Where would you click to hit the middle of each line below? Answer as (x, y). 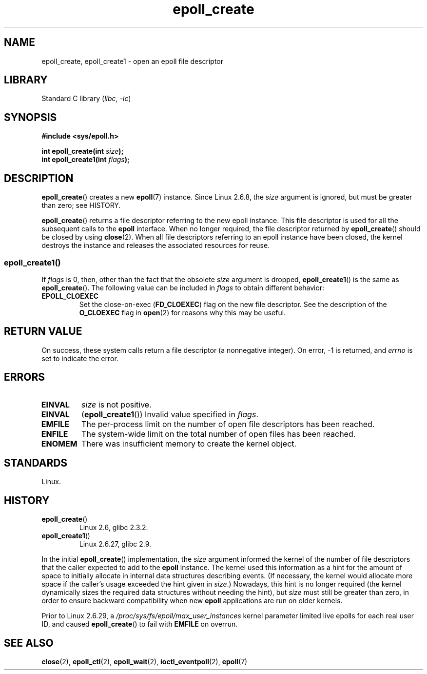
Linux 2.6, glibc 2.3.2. (114, 528)
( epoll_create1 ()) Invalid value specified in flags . (170, 414)
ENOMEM (59, 443)
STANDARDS (36, 463)
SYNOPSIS (30, 117)
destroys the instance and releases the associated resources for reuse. (156, 245)
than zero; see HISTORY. (81, 205)
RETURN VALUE (43, 331)
